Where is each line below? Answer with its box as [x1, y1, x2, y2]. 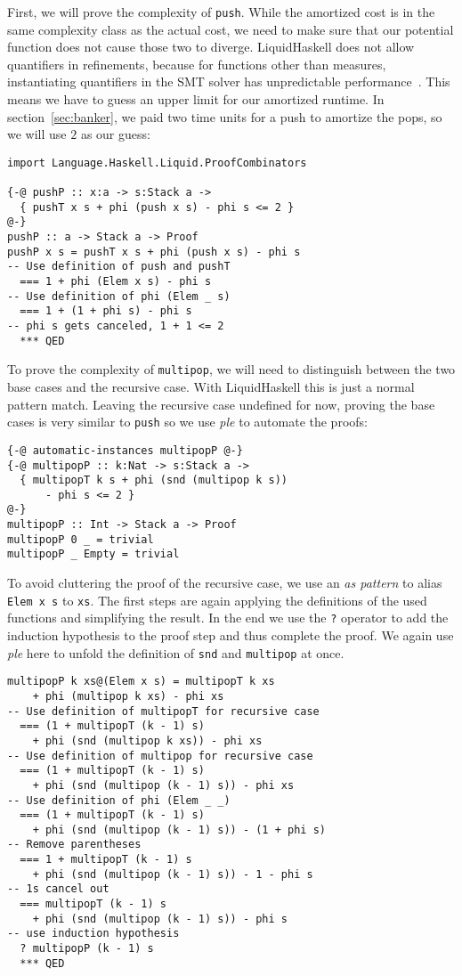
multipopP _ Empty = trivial [7, 548, 180, 561]
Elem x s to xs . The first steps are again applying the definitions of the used [7, 590, 427, 609]
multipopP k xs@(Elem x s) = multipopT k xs [7, 675, 275, 688]
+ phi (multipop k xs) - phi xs [32, 689, 224, 703]
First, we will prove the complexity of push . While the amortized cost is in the [7, 3, 435, 20]
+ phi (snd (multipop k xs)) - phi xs [32, 734, 263, 747]
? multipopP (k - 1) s [20, 942, 154, 956]
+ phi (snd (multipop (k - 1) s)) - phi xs [32, 778, 295, 792]
